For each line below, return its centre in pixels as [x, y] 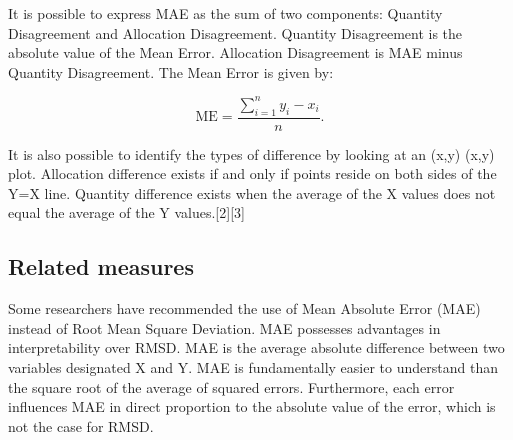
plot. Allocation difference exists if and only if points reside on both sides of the [252, 173]
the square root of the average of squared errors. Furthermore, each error [231, 386]
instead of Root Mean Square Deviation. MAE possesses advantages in [224, 327]
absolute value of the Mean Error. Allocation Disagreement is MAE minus [235, 52]
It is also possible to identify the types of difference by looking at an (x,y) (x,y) [251, 153]
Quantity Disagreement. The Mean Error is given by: [171, 71]
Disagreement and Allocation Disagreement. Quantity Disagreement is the [235, 32]
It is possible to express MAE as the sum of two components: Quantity [225, 13]
